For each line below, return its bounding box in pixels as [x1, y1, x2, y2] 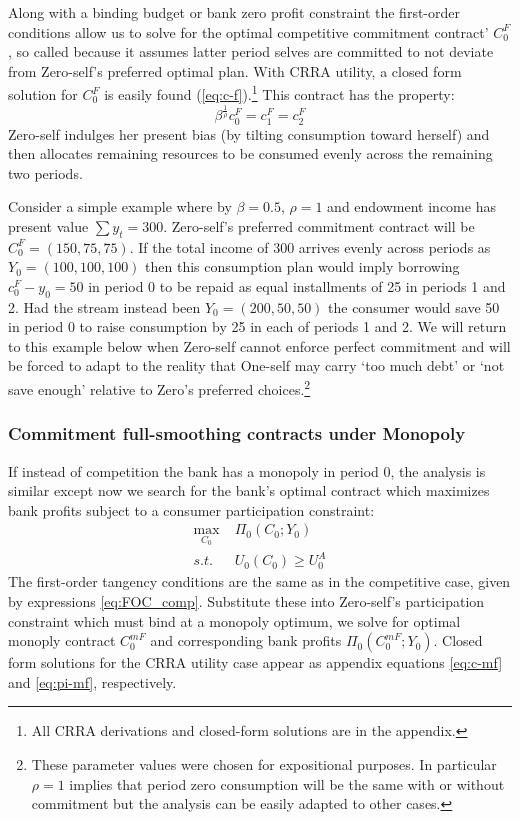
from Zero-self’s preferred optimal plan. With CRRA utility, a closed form [8, 60, 462, 81]
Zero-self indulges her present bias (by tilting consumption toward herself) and [8, 123, 490, 144]
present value [8, 215, 89, 236]
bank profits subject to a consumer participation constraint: [8, 499, 375, 520]
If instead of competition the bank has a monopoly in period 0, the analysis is [8, 460, 486, 481]
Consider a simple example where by [8, 196, 232, 217]
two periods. [8, 162, 83, 183]
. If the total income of [129, 236, 269, 257]
